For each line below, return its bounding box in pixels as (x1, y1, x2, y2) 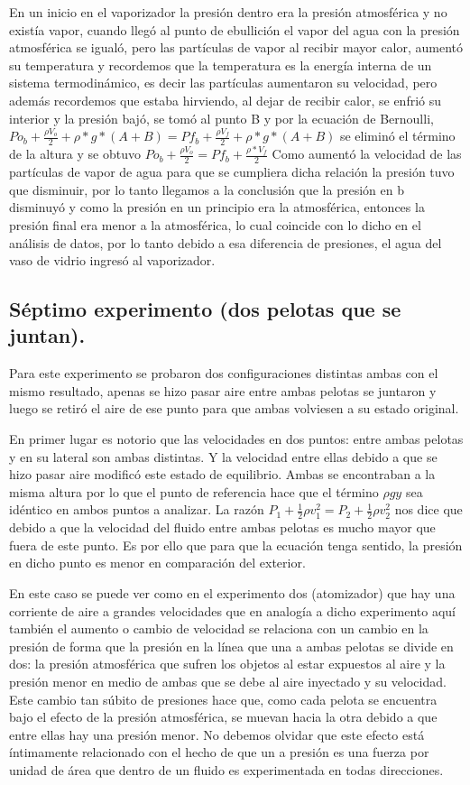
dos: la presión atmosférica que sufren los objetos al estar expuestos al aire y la (9, 654, 446, 673)
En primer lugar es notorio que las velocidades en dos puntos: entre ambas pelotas (9, 429, 464, 448)
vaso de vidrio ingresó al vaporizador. (9, 251, 216, 270)
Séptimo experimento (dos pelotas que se (9, 295, 401, 323)
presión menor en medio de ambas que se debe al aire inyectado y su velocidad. (9, 672, 447, 691)
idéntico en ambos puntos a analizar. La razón (9, 500, 264, 519)
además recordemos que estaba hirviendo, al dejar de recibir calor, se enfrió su (9, 90, 442, 109)
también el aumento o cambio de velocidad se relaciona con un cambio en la (9, 619, 429, 638)
